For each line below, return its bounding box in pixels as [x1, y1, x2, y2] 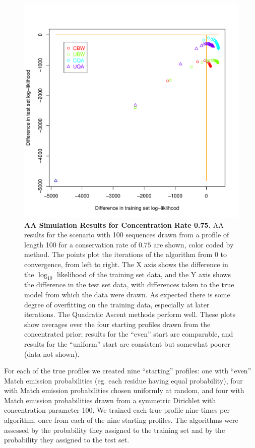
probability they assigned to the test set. [4, 434, 130, 445]
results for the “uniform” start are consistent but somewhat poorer [24, 338, 230, 349]
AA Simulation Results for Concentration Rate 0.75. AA [24, 219, 224, 230]
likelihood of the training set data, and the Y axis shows [57, 269, 231, 279]
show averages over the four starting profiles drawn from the [24, 318, 211, 329]
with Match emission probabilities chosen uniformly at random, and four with [4, 385, 244, 396]
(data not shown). [24, 348, 80, 359]
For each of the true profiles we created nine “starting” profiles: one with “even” [4, 365, 251, 376]
